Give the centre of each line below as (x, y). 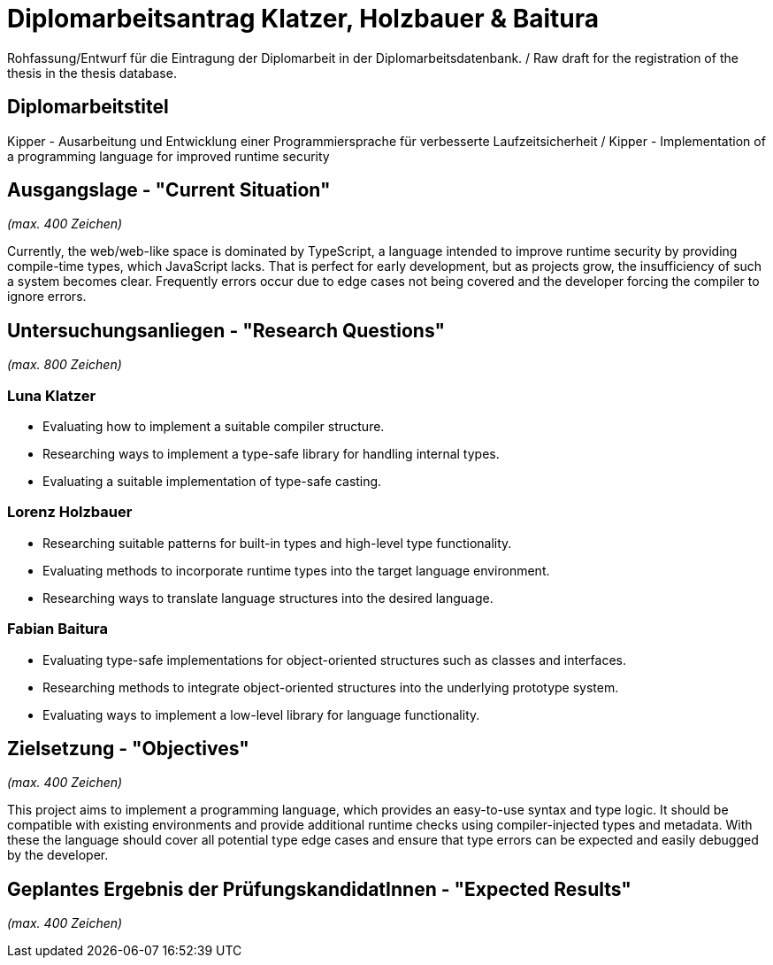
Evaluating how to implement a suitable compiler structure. (214, 427)
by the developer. (58, 855)
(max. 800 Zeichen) (65, 365)
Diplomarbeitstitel (88, 107)
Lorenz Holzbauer (70, 512)
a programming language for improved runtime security (168, 156)
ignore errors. (47, 297)
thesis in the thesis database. (92, 73)
